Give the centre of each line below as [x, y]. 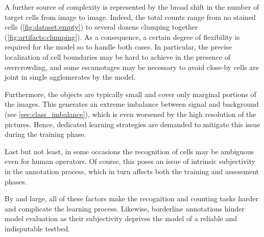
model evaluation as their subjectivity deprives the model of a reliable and [121, 218]
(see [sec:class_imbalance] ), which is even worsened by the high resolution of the [130, 114]
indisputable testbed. [38, 228]
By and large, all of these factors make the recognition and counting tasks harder [131, 198]
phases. [16, 181]
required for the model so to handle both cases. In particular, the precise [118, 47]
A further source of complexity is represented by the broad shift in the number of [132, 7]
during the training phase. [45, 134]
